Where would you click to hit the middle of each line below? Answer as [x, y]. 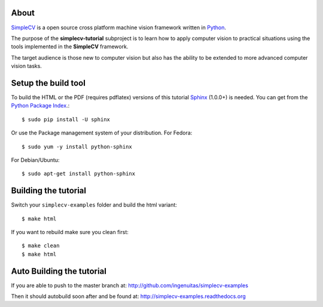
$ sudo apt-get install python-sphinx [79, 174]
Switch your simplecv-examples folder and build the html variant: [94, 205]
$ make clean [41, 246]
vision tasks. [26, 66]
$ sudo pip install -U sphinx [66, 119]
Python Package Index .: [40, 106]
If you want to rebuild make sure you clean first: [70, 232]
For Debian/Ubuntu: [35, 160]
